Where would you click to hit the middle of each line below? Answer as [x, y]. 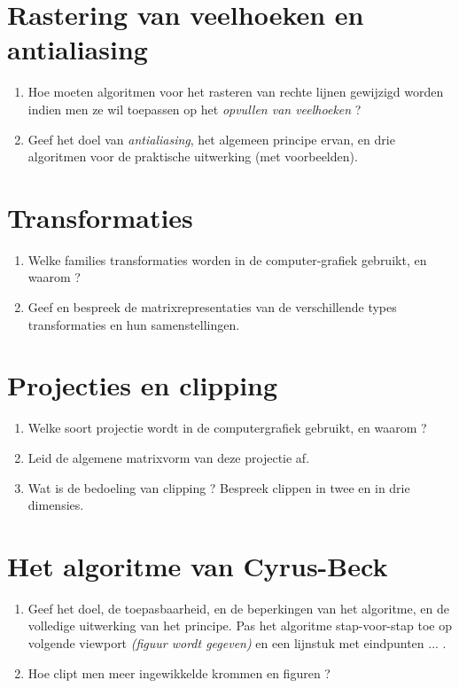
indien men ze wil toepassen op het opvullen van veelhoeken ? [194, 109]
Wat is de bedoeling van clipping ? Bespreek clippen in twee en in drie [219, 487]
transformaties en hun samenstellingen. [134, 324]
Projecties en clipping [143, 385]
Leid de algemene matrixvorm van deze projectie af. [169, 457]
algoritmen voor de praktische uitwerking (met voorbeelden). [193, 156]
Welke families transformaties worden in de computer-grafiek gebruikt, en [227, 259]
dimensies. [56, 505]
